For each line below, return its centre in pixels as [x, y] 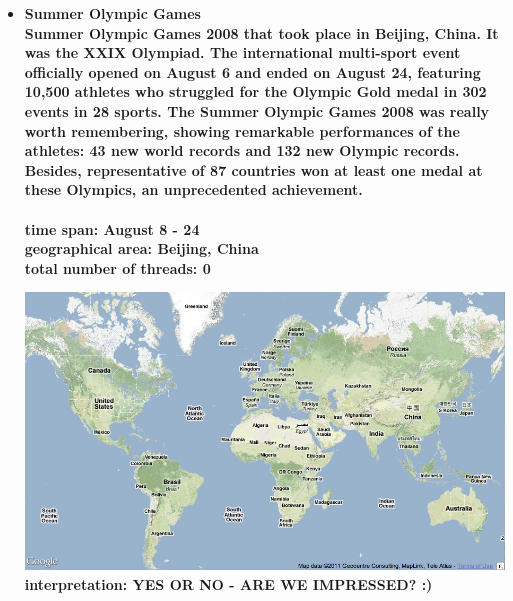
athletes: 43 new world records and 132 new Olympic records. [242, 150]
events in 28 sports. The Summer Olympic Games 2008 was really [257, 110]
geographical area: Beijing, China [141, 248]
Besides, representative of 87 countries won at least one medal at [253, 169]
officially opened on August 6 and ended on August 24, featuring [252, 71]
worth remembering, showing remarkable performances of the [242, 130]
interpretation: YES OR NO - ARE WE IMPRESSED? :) [228, 583]
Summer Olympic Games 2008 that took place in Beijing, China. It [261, 32]
